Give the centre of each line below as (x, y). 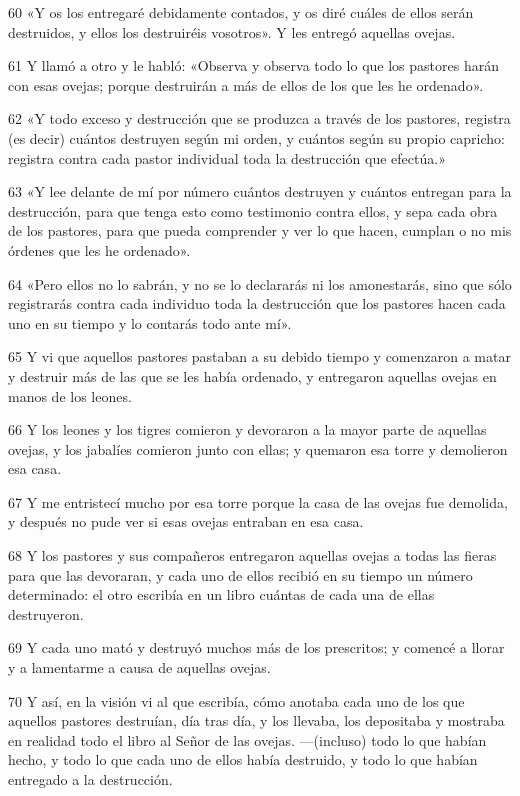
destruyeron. (46, 613)
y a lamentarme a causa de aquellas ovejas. (139, 667)
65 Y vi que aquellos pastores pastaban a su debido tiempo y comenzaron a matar (259, 356)
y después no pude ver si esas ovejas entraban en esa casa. (186, 521)
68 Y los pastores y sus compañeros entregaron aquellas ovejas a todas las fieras (252, 555)
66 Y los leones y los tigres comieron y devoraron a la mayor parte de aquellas (247, 429)
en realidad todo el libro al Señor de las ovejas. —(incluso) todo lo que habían (247, 739)
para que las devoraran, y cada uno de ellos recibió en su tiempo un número (240, 574)
